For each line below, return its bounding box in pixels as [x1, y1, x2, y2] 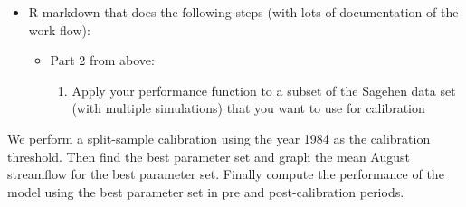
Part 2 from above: [50, 51, 155, 70]
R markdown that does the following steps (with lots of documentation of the [28, 3, 459, 21]
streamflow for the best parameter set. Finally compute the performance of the [7, 165, 444, 183]
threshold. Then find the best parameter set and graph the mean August [7, 146, 410, 165]
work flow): [28, 20, 90, 39]
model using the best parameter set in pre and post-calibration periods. [7, 182, 404, 201]
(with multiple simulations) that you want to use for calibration [71, 99, 425, 118]
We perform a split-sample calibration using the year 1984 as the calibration [7, 128, 431, 147]
